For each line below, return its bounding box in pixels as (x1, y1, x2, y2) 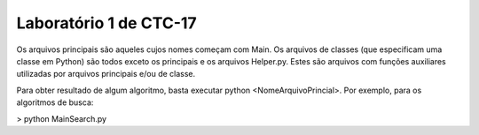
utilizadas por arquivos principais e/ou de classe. (16, 69, 196, 79)
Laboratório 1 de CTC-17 (16, 13, 197, 33)
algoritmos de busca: (16, 97, 94, 108)
